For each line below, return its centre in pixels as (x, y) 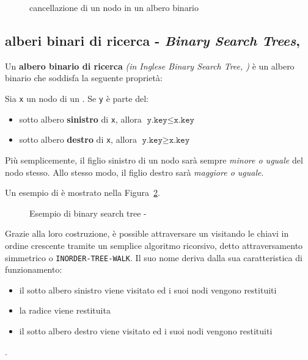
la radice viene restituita (65, 310)
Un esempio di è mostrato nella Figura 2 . (82, 193)
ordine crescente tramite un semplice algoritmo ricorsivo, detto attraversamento (154, 245)
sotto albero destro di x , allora (78, 139)
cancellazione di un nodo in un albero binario (114, 7)
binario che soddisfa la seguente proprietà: (84, 78)
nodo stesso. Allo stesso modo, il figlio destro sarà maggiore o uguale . (134, 172)
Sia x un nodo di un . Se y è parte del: (77, 98)
